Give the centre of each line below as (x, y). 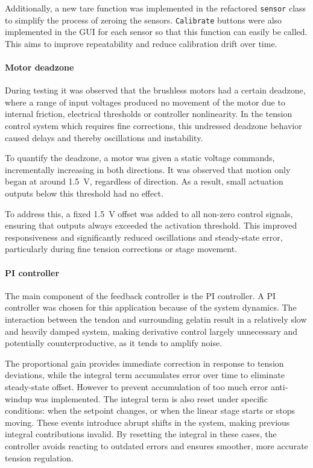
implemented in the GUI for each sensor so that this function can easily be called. (156, 32)
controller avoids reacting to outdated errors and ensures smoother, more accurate (156, 445)
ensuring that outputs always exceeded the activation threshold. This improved (151, 225)
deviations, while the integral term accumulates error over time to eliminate (145, 375)
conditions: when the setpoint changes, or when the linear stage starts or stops (150, 410)
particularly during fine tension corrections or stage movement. (121, 249)
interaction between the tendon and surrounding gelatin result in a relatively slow (156, 319)
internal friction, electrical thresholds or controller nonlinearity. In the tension (149, 114)
